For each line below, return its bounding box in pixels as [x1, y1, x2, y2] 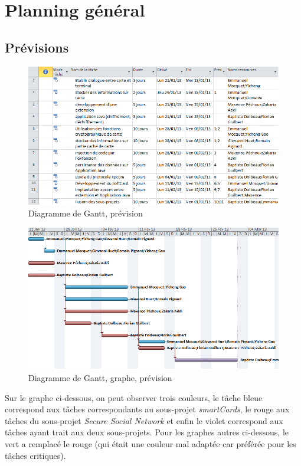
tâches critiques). [5, 449, 66, 461]
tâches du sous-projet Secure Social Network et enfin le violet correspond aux [5, 414, 283, 426]
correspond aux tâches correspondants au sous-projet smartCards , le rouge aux [5, 403, 290, 415]
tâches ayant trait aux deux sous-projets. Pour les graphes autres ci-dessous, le [5, 426, 289, 438]
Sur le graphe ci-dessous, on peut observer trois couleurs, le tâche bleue [5, 391, 263, 403]
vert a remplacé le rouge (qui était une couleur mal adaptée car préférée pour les [5, 438, 296, 450]
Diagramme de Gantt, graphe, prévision [28, 372, 172, 384]
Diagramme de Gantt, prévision [28, 207, 143, 219]
